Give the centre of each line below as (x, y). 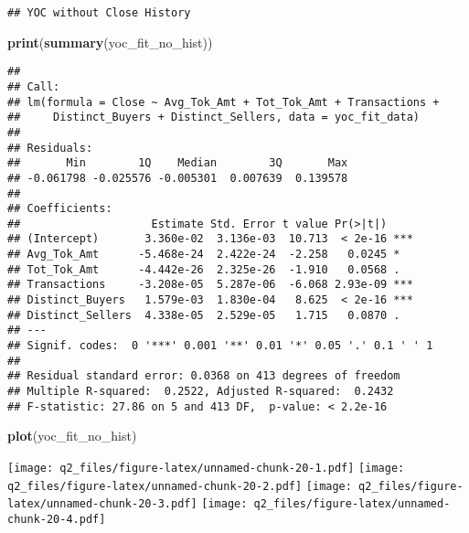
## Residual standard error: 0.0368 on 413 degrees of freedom (204, 376)
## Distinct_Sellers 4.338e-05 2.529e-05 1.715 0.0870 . (204, 315)
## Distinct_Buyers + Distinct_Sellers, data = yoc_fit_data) (214, 117)
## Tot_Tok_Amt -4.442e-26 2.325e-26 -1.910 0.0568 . (204, 269)
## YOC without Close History (99, 13)
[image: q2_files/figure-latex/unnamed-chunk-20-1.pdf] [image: (206, 468)
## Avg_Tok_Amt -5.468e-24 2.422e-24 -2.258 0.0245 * (204, 255)
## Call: (34, 86)
